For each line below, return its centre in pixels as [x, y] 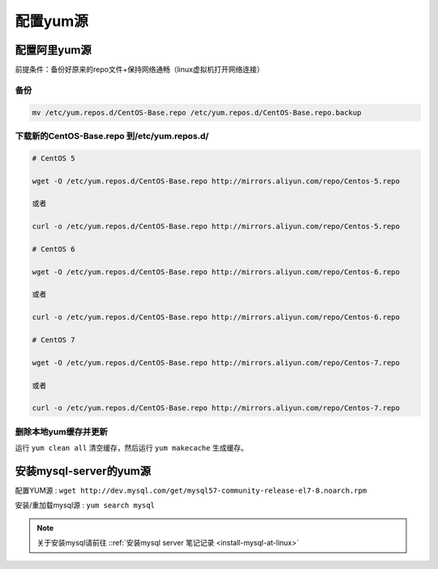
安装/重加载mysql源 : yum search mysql [85, 505]
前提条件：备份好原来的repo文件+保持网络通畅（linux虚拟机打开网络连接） [140, 70]
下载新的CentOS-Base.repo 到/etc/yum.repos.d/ [112, 136]
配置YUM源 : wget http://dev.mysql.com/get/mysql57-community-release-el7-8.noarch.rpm [191, 490]
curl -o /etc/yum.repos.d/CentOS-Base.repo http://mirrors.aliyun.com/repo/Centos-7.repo [216, 408]
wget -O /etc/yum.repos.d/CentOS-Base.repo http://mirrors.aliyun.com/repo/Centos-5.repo [216, 181]
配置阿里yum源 [53, 50]
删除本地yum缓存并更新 [62, 432]
